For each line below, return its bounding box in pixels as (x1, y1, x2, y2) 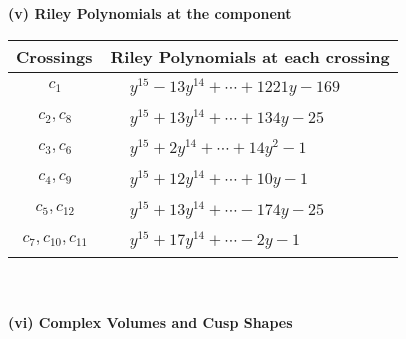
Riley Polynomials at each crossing (110, 44, 390, 68)
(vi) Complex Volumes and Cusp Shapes (8, 311, 293, 332)
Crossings (16, 44, 93, 68)
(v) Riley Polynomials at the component (8, 3, 292, 23)
